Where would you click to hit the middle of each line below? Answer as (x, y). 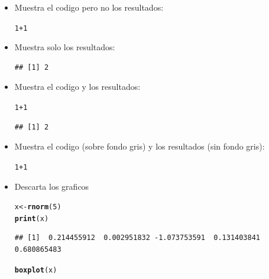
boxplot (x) (36, 270)
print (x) (32, 218)
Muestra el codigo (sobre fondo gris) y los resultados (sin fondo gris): (140, 146)
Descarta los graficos (52, 186)
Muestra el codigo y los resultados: (77, 87)
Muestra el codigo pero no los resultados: (89, 7)
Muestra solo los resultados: (65, 47)
